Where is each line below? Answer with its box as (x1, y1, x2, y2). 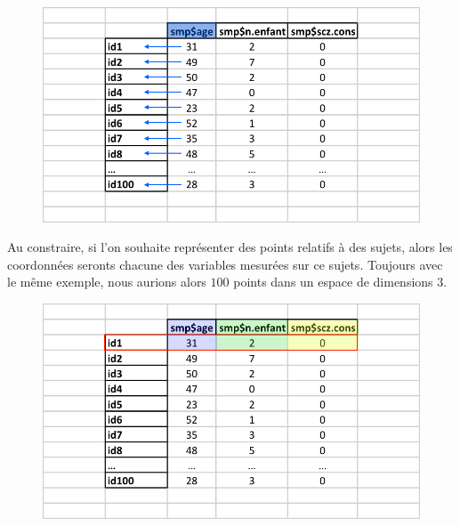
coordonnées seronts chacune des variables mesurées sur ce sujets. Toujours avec (7, 255, 443, 273)
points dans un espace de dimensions (233, 272, 433, 291)
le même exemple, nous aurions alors (7, 272, 206, 291)
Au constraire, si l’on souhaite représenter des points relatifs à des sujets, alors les (7, 238, 453, 256)
